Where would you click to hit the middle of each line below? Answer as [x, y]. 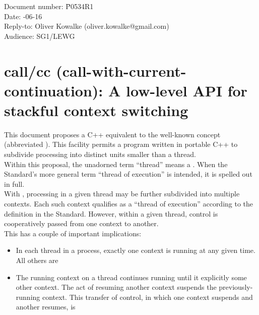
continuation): [54, 90]
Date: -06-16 [23, 16]
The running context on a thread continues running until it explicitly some [131, 277]
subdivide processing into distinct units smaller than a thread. [100, 154]
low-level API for [187, 90]
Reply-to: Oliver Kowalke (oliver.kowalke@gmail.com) [87, 26]
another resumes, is [46, 307]
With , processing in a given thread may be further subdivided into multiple [122, 194]
